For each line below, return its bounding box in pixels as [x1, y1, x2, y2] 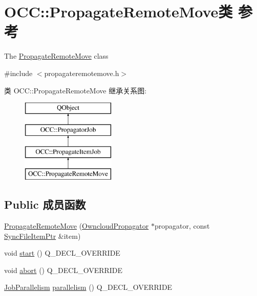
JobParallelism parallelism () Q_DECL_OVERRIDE [4, 282, 173, 292]
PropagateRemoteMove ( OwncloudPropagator [4, 220, 149, 231]
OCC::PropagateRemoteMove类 [4, 1, 233, 22]
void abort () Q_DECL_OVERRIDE [4, 264, 123, 275]
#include [4, 67, 33, 78]
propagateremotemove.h [44, 67, 119, 78]
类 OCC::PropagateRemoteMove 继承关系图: [4, 85, 147, 95]
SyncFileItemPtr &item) [4, 230, 81, 241]
